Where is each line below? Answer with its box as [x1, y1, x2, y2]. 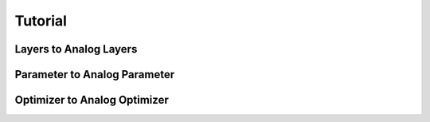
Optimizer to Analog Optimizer [14, 93, 169, 107]
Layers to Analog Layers [14, 42, 138, 56]
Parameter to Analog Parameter [14, 68, 175, 81]
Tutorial [14, 12, 68, 30]
